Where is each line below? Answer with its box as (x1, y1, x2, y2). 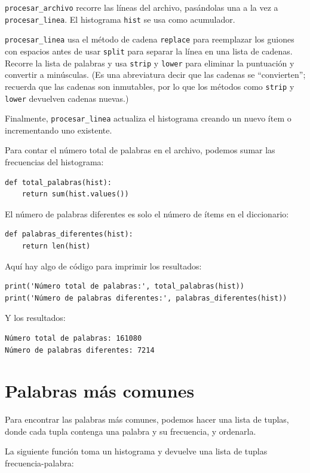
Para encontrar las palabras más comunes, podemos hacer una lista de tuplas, (5, 413, 289, 426)
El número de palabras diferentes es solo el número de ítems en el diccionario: (5, 207, 289, 220)
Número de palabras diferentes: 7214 (5, 345, 155, 354)
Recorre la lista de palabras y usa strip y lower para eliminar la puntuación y (5, 56, 294, 69)
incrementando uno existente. (5, 123, 112, 136)
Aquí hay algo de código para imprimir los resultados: (5, 259, 202, 272)
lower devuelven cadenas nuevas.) (5, 92, 129, 104)
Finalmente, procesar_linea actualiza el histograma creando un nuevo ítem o (5, 112, 291, 125)
